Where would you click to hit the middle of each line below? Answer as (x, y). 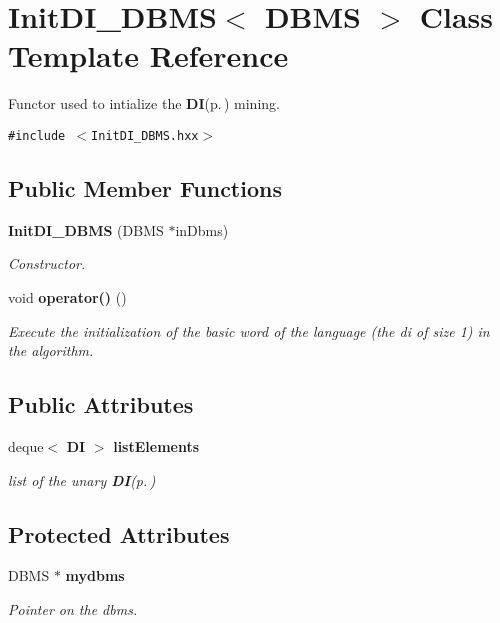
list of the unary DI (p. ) (82, 479)
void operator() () (67, 296)
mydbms (95, 575)
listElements (156, 445)
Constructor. (47, 263)
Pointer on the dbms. (73, 608)
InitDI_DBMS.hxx (145, 135)
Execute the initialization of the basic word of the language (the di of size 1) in (249, 330)
